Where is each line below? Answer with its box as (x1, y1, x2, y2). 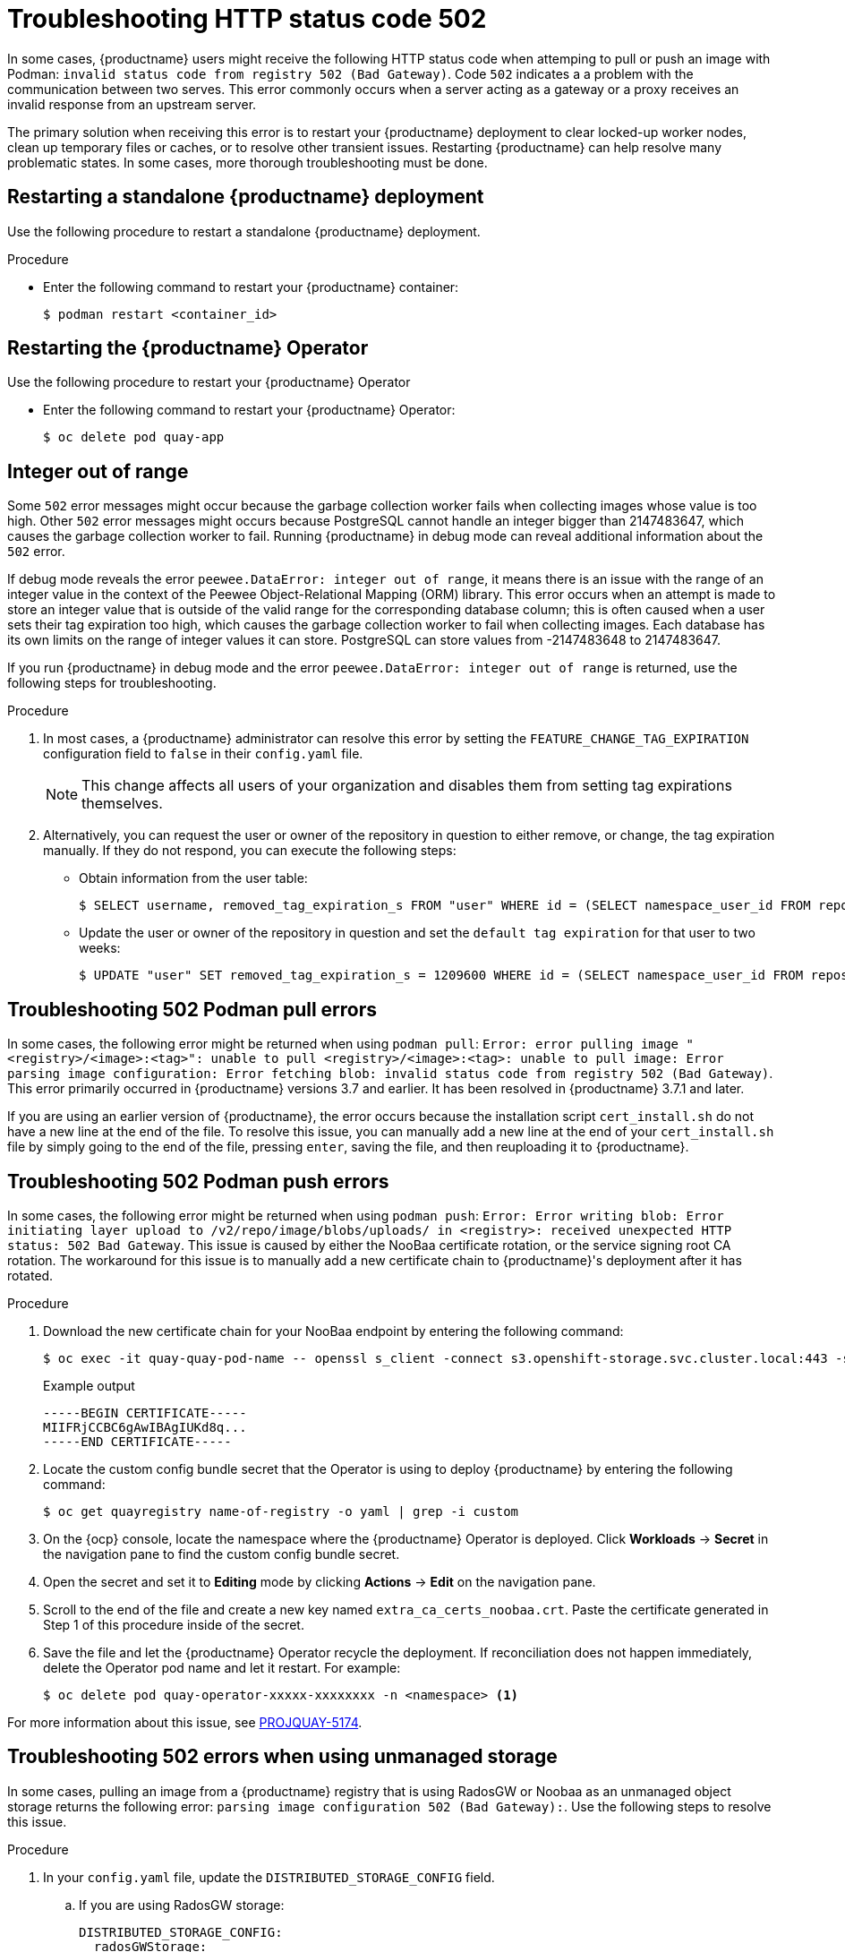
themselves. (81, 794, 163, 813)
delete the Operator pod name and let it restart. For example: (43, 1659, 401, 1675)
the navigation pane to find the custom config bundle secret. (43, 1545, 400, 1562)
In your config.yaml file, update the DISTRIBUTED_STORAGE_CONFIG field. (43, 1869, 495, 1885)
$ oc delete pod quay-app (43, 430, 225, 445)
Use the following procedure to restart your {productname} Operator (7, 374, 411, 390)
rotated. (7, 1267, 54, 1283)
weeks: (79, 940, 121, 956)
